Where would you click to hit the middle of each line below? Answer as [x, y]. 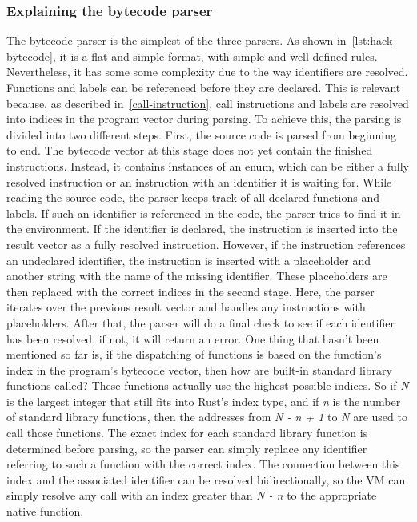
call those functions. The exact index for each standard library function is [187, 433]
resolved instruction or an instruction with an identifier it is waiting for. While [199, 181]
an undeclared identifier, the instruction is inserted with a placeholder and [189, 260]
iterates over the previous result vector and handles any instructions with [186, 307]
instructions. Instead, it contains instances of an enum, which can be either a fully [208, 165]
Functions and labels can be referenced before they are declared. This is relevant [204, 87]
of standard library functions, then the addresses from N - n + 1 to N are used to [207, 417]
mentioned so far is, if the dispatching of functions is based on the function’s [194, 354]
